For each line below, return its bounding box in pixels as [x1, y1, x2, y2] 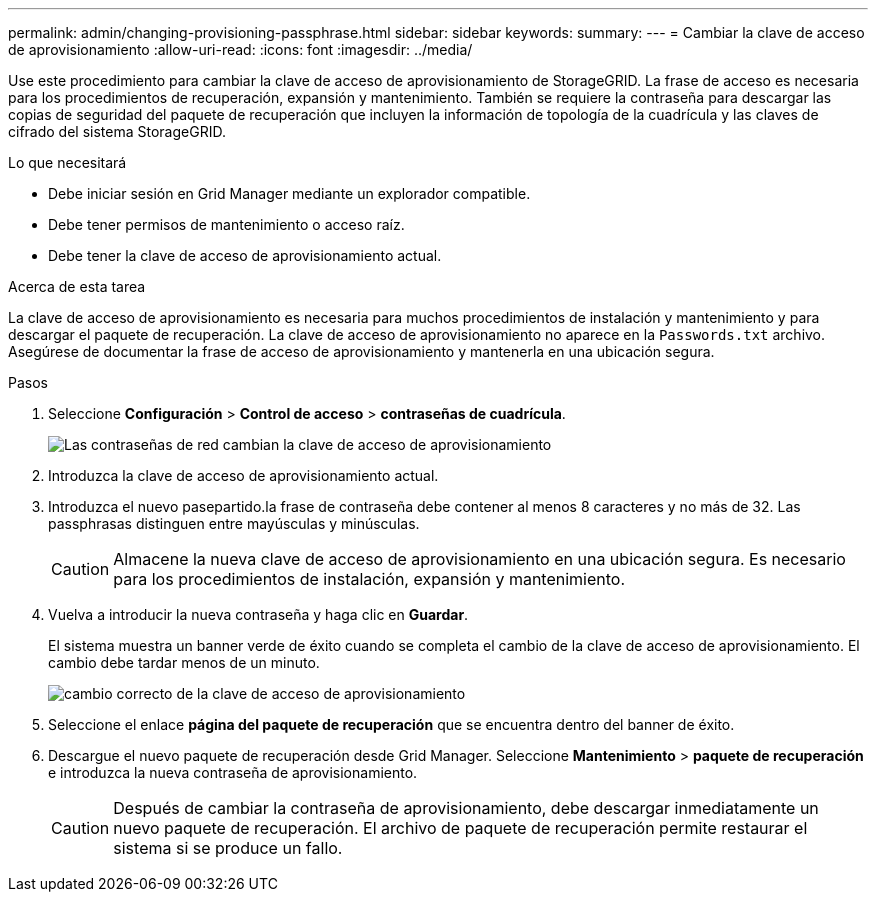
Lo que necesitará [8, 154, 127, 171]
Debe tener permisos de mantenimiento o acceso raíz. [48, 216, 405, 233]
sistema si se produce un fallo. [113, 838, 343, 858]
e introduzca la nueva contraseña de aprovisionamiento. [48, 764, 418, 781]
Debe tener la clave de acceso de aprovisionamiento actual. [48, 247, 442, 264]
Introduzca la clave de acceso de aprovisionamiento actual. [48, 467, 439, 484]
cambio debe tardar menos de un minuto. [48, 654, 320, 671]
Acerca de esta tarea [8, 278, 146, 295]
